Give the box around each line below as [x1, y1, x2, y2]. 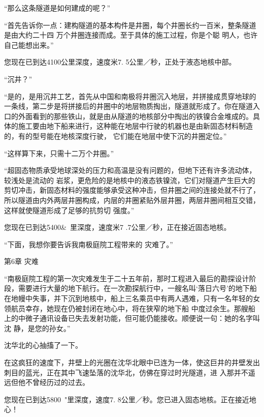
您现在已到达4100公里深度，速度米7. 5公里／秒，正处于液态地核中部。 [4, 56, 236, 67]
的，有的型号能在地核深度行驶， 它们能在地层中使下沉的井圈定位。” [4, 130, 227, 141]
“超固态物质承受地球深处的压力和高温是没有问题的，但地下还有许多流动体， [4, 165, 256, 175]
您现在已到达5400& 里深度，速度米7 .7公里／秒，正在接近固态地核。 [4, 222, 231, 232]
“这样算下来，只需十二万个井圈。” [4, 147, 114, 158]
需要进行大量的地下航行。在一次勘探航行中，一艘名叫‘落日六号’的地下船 [18, 283, 257, 293]
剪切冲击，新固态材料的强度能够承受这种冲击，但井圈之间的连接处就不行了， [4, 185, 260, 195]
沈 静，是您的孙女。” [4, 322, 71, 333]
